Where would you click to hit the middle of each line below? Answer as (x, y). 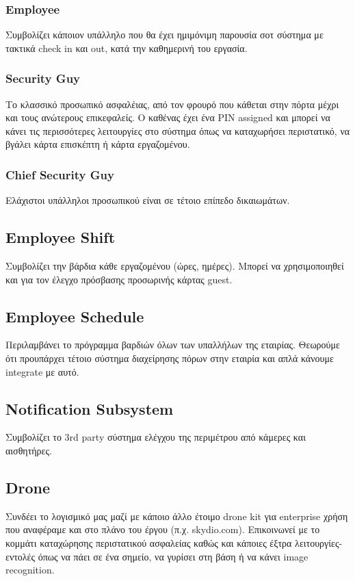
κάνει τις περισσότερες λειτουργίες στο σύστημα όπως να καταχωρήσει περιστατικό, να (178, 130)
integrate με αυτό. (42, 371)
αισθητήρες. (29, 450)
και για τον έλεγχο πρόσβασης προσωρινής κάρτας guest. (119, 279)
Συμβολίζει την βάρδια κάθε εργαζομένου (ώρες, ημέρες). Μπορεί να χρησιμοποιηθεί (175, 266)
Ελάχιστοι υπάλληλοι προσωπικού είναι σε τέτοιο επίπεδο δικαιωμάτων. (148, 200)
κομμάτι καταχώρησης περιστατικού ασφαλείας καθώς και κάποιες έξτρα (149, 542)
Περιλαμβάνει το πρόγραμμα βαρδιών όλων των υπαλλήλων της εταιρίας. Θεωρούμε (173, 345)
